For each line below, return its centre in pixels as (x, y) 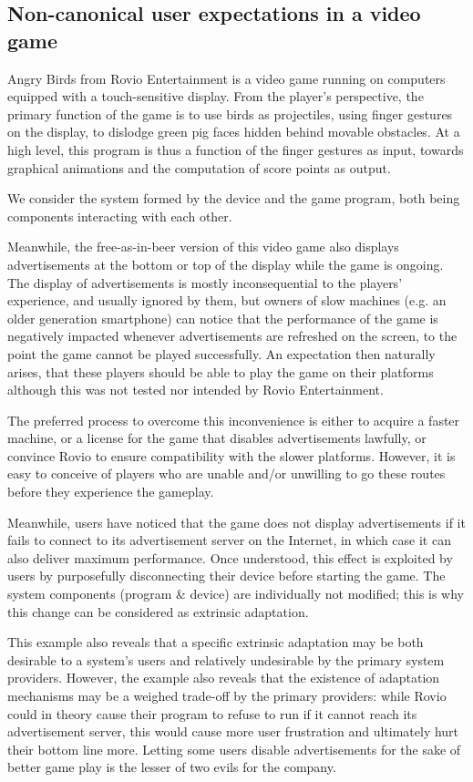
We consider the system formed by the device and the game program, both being (234, 198)
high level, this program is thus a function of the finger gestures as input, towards (236, 149)
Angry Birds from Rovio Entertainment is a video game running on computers (226, 78)
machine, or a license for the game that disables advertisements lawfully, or (217, 438)
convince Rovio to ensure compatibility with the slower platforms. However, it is (231, 455)
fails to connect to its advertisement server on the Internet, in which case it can (229, 540)
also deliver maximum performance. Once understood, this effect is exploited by (230, 557)
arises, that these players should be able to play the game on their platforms (221, 371)
